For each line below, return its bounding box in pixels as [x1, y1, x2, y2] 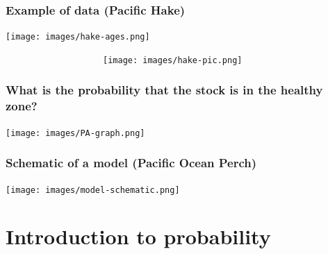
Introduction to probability [6, 222, 271, 251]
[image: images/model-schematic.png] [6, 185, 180, 195]
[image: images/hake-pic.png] [103, 55, 243, 65]
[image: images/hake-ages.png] [6, 32, 150, 42]
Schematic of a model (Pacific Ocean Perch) [6, 154, 257, 171]
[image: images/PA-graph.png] [6, 128, 145, 138]
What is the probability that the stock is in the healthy [6, 81, 323, 99]
